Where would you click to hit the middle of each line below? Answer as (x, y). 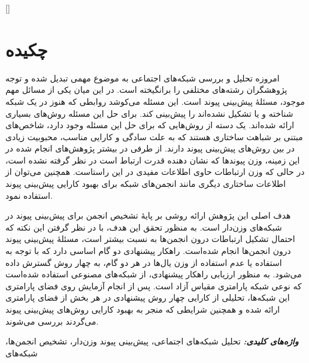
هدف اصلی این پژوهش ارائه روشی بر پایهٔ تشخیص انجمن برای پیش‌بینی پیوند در (148, 215)
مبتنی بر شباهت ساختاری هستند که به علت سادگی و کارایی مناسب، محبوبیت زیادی (154, 136)
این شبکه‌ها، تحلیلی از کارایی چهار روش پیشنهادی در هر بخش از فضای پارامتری (148, 297)
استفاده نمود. (29, 195)
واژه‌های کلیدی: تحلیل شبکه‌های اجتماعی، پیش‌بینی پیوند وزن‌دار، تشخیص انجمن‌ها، (152, 341)
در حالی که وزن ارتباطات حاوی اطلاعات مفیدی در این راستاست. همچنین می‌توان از (155, 172)
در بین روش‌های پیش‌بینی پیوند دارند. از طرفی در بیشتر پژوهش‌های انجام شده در (150, 148)
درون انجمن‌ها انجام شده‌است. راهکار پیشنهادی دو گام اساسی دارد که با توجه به (148, 251)
